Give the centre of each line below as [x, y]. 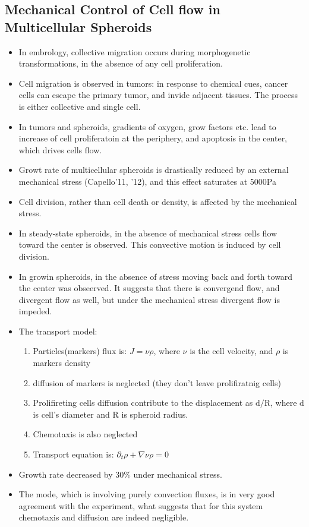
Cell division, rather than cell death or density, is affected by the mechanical [158, 201]
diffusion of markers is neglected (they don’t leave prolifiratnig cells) [157, 382]
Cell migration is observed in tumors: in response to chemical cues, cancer [153, 83]
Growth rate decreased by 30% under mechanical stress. [120, 474]
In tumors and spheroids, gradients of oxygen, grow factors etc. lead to [147, 126]
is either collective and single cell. [80, 106]
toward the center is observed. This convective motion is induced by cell [150, 244]
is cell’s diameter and [71, 414]
